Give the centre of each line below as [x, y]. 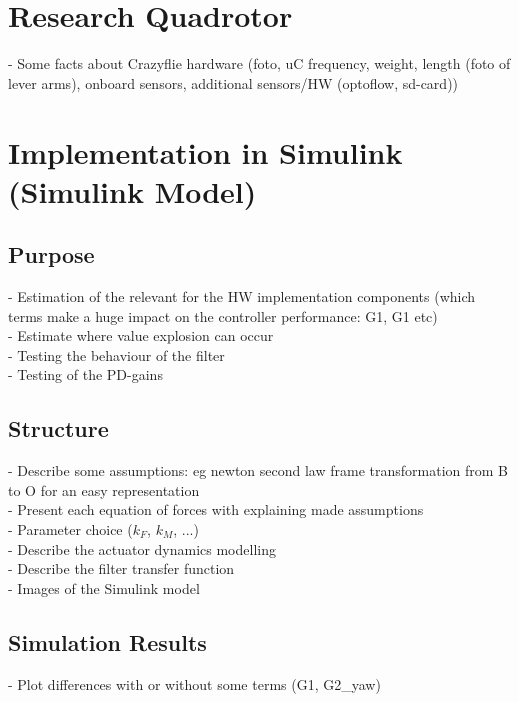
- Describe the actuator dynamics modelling [142, 548]
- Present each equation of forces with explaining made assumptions [216, 509]
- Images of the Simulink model [104, 587]
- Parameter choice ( [70, 529]
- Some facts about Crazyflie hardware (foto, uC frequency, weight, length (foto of [259, 63]
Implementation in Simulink [205, 151]
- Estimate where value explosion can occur [141, 335]
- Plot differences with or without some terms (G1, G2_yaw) [194, 683]
